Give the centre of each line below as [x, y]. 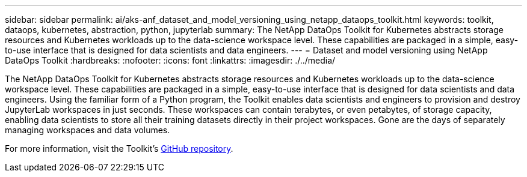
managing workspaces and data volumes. [88, 130]
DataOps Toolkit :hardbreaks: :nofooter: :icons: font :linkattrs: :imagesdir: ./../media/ [170, 60]
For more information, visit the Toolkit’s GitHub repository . [119, 148]
